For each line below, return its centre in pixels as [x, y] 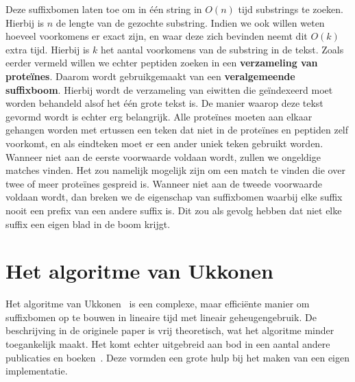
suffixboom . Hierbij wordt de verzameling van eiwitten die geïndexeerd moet [169, 89]
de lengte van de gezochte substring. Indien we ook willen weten [190, 22]
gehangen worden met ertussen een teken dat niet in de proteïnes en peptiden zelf [177, 130]
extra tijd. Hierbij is [48, 49]
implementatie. [37, 371]
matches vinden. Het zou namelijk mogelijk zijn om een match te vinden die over [175, 170]
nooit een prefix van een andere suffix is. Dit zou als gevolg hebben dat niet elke [174, 210]
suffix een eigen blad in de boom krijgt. [88, 224]
